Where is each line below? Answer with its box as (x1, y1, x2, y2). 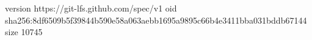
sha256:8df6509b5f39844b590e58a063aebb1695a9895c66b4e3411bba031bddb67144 (5, 13, 307, 26)
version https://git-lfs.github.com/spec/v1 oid (5, 2, 177, 14)
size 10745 (5, 25, 43, 38)
